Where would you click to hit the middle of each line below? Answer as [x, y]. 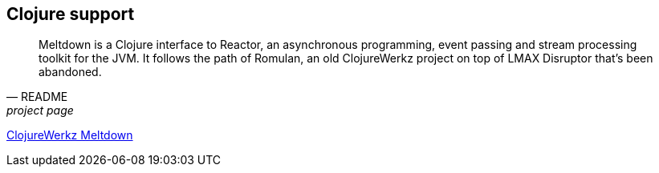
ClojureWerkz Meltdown [70, 135]
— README [37, 97]
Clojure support [71, 14]
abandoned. [70, 72]
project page [40, 111]
